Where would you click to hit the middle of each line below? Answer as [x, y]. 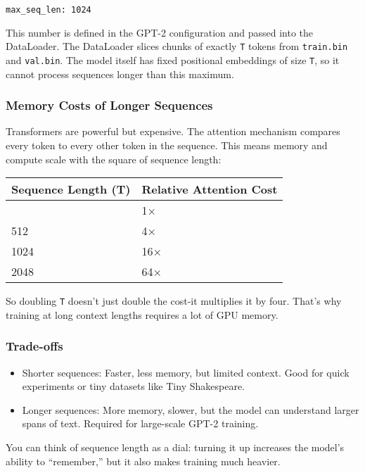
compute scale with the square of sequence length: [114, 159]
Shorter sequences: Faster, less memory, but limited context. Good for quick [186, 372]
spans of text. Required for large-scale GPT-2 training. [140, 423]
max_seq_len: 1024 [49, 10]
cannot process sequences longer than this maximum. [120, 74]
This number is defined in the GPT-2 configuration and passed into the [160, 32]
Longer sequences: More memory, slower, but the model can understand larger [191, 409]
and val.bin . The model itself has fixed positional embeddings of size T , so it [173, 59]
